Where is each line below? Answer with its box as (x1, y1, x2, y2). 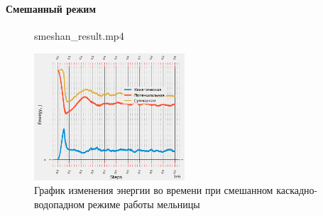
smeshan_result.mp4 (34, 28, 124, 43)
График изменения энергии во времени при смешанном (34, 183, 273, 198)
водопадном (34, 196, 85, 211)
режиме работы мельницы (87, 196, 200, 211)
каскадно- (276, 183, 318, 198)
